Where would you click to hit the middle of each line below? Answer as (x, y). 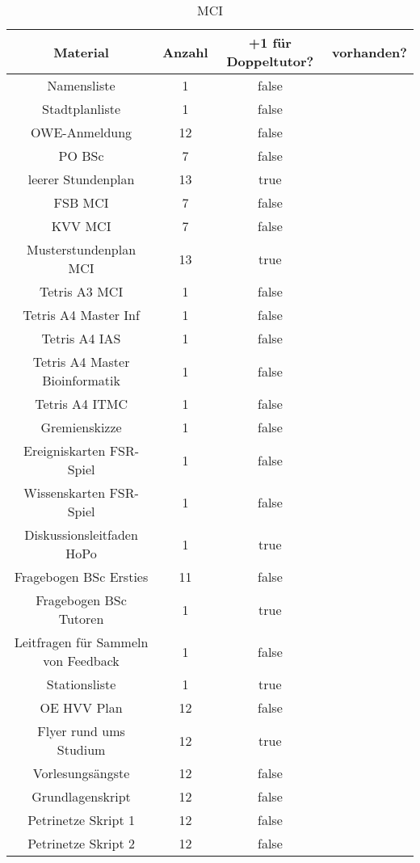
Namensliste (81, 85)
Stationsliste (81, 684)
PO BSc (81, 156)
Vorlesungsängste (81, 773)
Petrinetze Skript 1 (81, 820)
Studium (81, 749)
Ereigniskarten (65, 450)
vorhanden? (370, 52)
